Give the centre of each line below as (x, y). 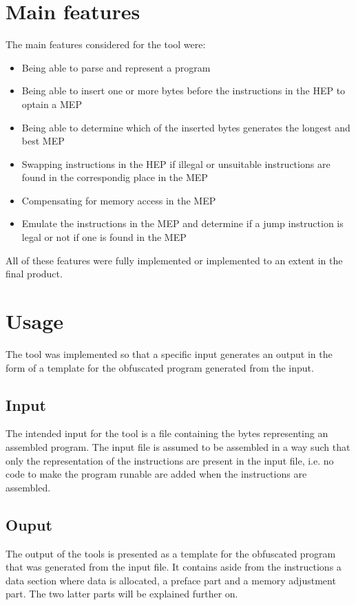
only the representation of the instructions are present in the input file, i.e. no (170, 460)
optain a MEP (52, 104)
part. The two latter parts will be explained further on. (122, 594)
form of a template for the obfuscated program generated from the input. (160, 367)
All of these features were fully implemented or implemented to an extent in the (174, 260)
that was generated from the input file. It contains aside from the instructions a (174, 567)
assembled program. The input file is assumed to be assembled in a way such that (178, 446)
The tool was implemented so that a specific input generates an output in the (169, 353)
